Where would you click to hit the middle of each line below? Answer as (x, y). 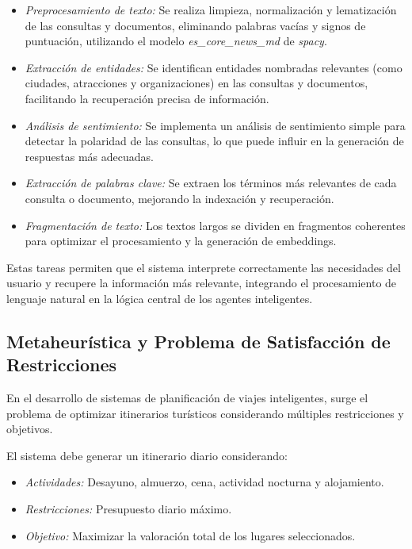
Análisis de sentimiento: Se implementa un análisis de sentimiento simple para (215, 125)
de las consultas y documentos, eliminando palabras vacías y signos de (195, 25)
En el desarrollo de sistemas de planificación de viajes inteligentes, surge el (187, 398)
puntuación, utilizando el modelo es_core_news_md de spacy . (176, 41)
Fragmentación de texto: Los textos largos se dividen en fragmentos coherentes (215, 225)
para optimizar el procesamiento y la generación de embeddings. (181, 241)
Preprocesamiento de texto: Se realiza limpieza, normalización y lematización (211, 10)
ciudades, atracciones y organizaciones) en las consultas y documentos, (196, 83)
